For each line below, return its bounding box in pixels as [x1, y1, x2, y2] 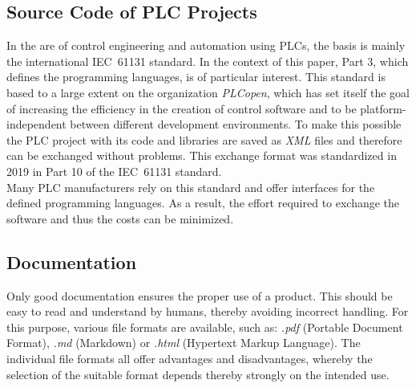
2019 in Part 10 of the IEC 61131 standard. [6, 162, 222, 179]
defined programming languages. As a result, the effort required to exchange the [6, 194, 400, 211]
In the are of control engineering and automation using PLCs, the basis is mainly [6, 37, 406, 54]
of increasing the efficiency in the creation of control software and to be [6, 100, 357, 116]
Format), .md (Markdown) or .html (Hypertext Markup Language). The [6, 334, 361, 351]
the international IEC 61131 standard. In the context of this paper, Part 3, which [6, 52, 409, 69]
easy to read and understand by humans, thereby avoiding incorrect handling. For [6, 303, 409, 320]
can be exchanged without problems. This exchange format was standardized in [6, 147, 397, 164]
